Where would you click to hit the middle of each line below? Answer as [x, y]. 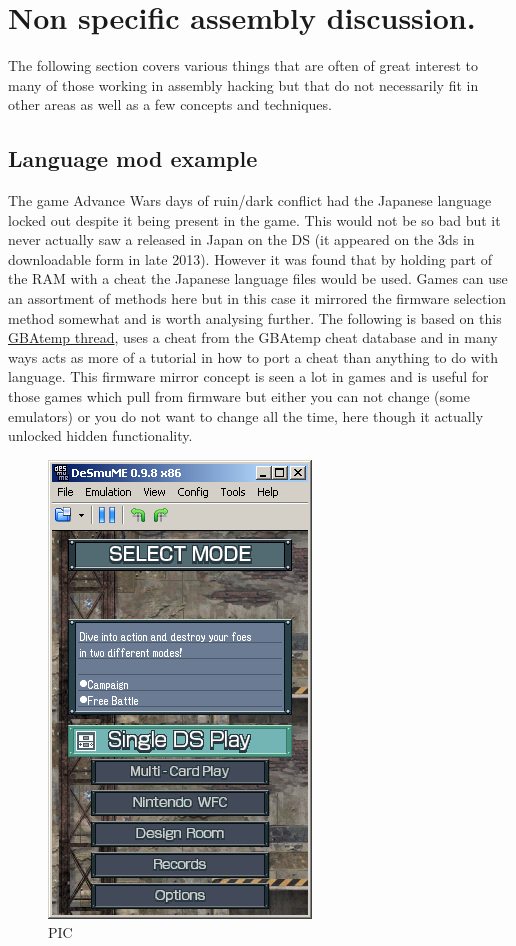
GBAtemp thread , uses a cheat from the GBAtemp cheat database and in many [253, 337]
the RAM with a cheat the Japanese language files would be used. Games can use [258, 278]
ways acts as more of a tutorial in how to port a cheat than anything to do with [253, 356]
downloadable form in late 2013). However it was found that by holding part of [250, 258]
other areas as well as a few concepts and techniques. [170, 104]
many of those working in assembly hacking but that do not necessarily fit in [243, 84]
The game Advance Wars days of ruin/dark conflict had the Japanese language [250, 200]
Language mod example [133, 158]
